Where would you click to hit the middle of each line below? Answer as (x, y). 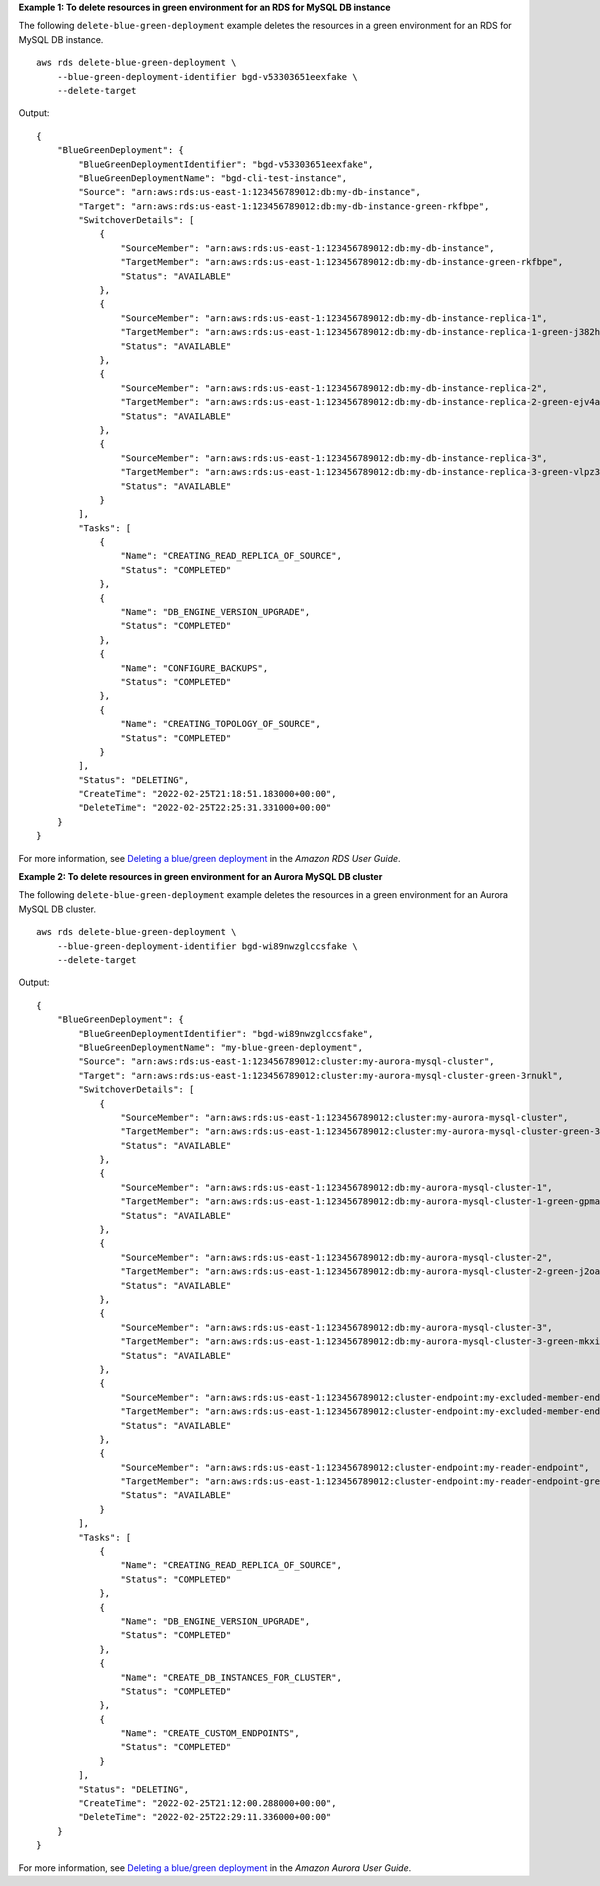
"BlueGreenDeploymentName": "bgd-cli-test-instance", (213, 178)
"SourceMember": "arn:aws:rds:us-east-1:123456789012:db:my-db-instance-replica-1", (334, 318)
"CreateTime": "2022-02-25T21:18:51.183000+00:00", (207, 794)
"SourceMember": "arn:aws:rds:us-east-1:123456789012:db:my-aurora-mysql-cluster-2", (337, 1257)
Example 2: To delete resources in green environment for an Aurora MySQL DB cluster (200, 877)
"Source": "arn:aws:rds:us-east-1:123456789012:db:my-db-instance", (250, 192)
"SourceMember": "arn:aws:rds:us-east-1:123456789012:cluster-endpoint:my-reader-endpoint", (355, 1467)
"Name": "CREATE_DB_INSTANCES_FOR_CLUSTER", (231, 1677)
